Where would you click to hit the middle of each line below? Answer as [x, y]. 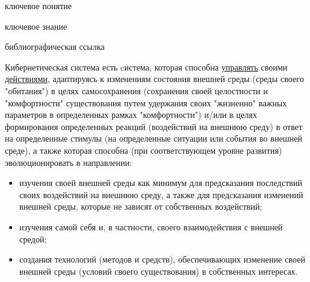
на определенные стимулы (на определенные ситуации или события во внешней [154, 138]
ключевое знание [36, 26]
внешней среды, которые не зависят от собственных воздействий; [141, 206]
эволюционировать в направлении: [69, 162]
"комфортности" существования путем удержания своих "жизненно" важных [146, 102]
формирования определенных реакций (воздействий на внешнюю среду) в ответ [154, 126]
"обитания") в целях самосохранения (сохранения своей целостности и [136, 90]
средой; [33, 239]
